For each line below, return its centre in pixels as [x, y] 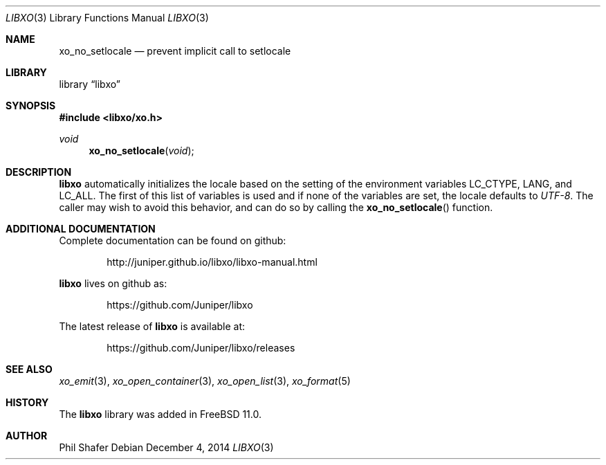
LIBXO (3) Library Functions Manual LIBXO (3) [107, 18]
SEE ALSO [29, 369]
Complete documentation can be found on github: [173, 240]
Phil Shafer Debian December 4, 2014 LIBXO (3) [166, 447]
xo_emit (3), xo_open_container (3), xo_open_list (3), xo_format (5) [205, 381]
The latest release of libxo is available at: [152, 326]
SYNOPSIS [31, 106]
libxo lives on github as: [113, 283]
